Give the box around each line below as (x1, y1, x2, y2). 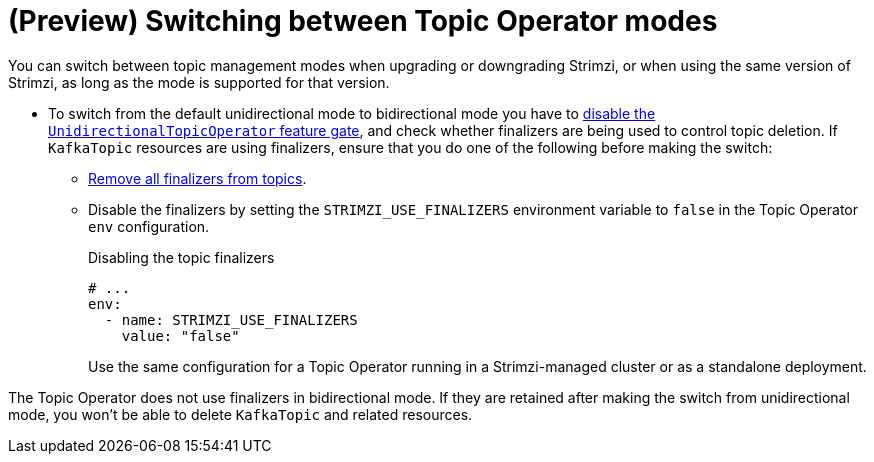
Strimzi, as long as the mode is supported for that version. (8, 73, 390, 91)
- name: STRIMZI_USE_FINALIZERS (104, 311, 358, 328)
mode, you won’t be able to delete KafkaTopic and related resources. (8, 405, 473, 423)
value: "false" (121, 327, 240, 344)
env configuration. (88, 217, 210, 235)
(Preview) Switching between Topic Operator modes (8, 4, 718, 38)
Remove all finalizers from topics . (88, 169, 307, 187)
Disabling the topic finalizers (88, 248, 275, 266)
